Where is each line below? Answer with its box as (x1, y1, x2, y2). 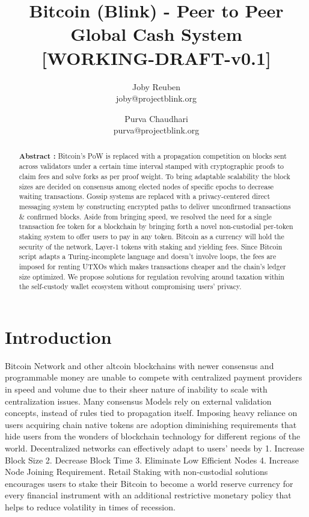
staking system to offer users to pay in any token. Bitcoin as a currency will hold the (19, 231, 284, 241)
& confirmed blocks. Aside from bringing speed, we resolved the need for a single (19, 211, 272, 221)
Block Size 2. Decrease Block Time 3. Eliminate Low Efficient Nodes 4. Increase (5, 453, 299, 466)
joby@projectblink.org (116, 92, 197, 105)
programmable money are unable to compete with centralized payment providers (5, 371, 302, 384)
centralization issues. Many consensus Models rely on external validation (5, 394, 272, 407)
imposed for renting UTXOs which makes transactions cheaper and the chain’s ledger (19, 261, 286, 271)
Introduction (5, 324, 112, 349)
